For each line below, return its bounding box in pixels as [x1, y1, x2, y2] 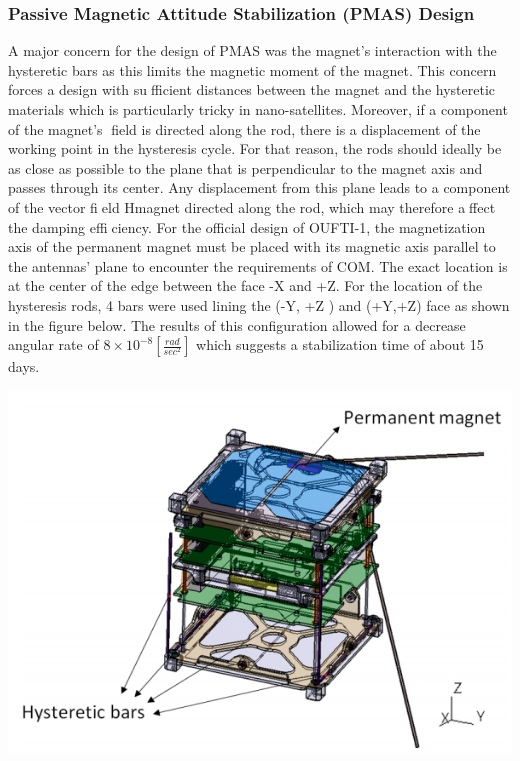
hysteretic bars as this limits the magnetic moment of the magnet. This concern [8, 59, 497, 80]
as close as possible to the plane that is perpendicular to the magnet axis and [8, 157, 483, 178]
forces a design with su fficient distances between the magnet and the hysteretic [8, 79, 496, 100]
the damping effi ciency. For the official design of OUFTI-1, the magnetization [8, 216, 486, 237]
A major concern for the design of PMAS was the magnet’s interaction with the [8, 40, 497, 61]
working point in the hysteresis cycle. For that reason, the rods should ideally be [8, 138, 502, 159]
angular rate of [8, 334, 99, 355]
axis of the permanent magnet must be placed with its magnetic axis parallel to [8, 236, 496, 257]
